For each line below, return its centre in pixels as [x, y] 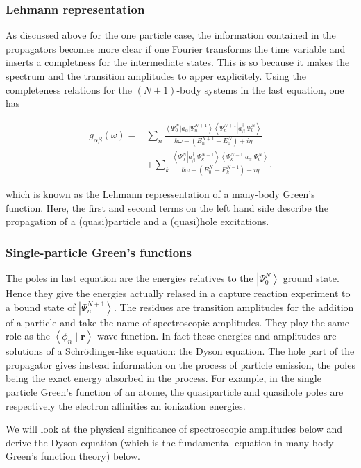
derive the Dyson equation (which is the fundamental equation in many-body [170, 442]
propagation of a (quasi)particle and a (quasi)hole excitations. [137, 221]
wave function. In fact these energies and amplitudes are [217, 336]
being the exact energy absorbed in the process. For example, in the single [163, 378]
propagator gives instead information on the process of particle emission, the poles [180, 364]
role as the [28, 336]
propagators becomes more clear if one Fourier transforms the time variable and [176, 48]
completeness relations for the [69, 89]
